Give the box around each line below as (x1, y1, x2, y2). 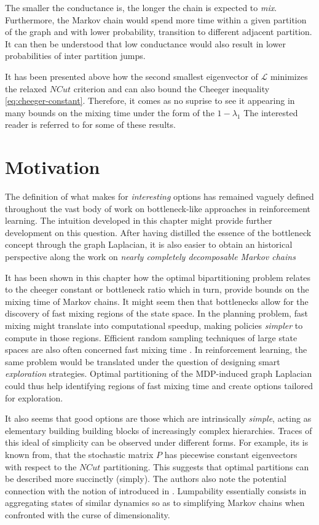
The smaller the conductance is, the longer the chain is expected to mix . (5, 1, 277, 14)
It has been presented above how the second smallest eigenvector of (5, 69, 258, 82)
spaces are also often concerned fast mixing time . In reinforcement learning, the (5, 343, 307, 356)
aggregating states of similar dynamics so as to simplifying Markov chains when (5, 496, 305, 509)
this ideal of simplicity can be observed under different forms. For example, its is (5, 436, 309, 449)
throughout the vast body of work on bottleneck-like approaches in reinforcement (5, 202, 310, 215)
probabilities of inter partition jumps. (5, 49, 146, 62)
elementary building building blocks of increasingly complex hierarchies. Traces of (5, 424, 312, 436)
